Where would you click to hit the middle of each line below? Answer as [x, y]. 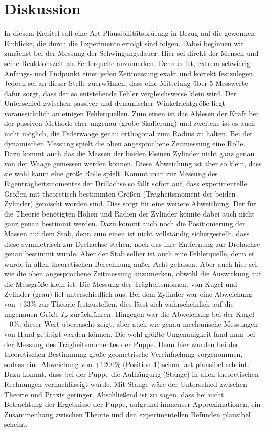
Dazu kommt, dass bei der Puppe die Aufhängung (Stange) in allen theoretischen [131, 374]
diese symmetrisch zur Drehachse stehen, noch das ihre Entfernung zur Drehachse [132, 243]
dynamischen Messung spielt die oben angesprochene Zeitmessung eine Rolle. [125, 143]
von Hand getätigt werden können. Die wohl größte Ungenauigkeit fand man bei [130, 333]
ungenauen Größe [31, 314]
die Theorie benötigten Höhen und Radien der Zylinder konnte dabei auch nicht [129, 213]
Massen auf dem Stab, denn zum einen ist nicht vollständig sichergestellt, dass [127, 233]
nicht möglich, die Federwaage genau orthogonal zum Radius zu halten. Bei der [128, 133]
